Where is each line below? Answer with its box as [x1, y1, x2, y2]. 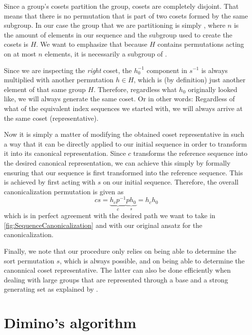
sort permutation [4, 255, 54, 265]
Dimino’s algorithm [4, 313, 136, 333]
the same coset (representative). [4, 112, 99, 123]
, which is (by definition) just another [133, 74, 246, 85]
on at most [4, 48, 36, 58]
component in [146, 65, 187, 75]
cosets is [4, 39, 28, 49]
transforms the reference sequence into [133, 148, 248, 158]
